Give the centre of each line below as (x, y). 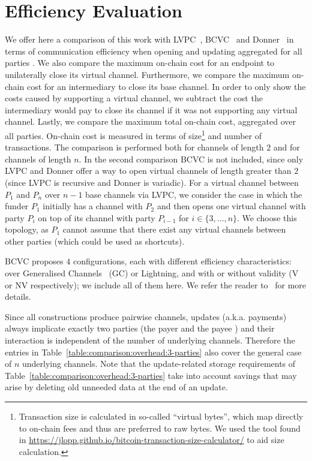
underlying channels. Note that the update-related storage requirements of (159, 364)
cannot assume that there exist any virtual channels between (174, 229)
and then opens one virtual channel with (231, 206)
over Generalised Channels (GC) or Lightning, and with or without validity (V (152, 273)
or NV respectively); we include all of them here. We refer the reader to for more (156, 284)
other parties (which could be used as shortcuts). (95, 241)
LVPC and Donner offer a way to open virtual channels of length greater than (148, 171)
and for (286, 147)
